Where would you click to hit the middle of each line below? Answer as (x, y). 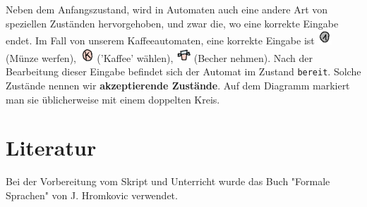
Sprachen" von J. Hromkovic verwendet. (92, 195)
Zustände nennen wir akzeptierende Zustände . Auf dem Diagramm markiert (178, 86)
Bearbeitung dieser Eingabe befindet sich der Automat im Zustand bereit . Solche (183, 71)
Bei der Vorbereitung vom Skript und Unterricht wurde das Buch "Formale (168, 181)
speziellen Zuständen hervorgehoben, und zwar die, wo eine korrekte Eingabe (172, 23)
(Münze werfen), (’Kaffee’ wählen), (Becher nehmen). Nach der (160, 57)
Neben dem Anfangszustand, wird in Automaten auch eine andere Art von (167, 9)
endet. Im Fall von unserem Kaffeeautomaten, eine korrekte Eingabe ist (160, 40)
